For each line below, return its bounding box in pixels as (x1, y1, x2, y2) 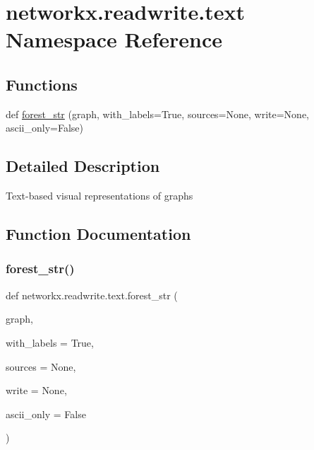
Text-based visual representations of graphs (6, 188, 193, 203)
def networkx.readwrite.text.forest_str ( (6, 287, 178, 302)
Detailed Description (6, 155, 160, 177)
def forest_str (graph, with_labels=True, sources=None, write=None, (6, 106, 309, 121)
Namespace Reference (6, 25, 222, 54)
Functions (6, 73, 78, 95)
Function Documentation (6, 223, 191, 245)
